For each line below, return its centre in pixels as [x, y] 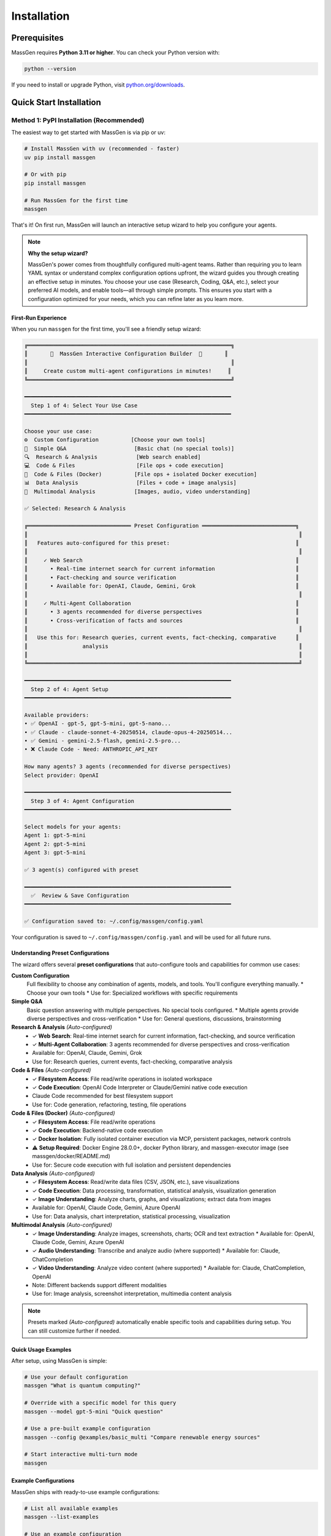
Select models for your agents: [73, 827]
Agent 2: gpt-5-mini [55, 844]
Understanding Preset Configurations [60, 953]
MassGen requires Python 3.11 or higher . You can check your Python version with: [116, 53]
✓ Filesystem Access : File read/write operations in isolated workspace [122, 1079]
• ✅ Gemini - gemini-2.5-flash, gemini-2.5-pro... [102, 741]
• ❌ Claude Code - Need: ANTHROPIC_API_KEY [91, 749]
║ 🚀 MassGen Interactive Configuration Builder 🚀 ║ [126, 354]
